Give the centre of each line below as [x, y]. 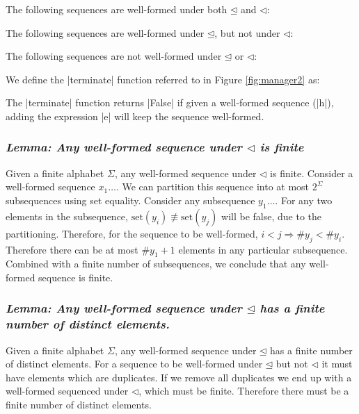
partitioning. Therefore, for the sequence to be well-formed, [132, 233]
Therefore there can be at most [72, 249]
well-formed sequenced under [67, 391]
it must [337, 364]
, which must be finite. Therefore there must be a [244, 391]
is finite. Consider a [312, 173]
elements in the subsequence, [67, 216]
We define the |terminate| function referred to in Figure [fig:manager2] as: [163, 79]
